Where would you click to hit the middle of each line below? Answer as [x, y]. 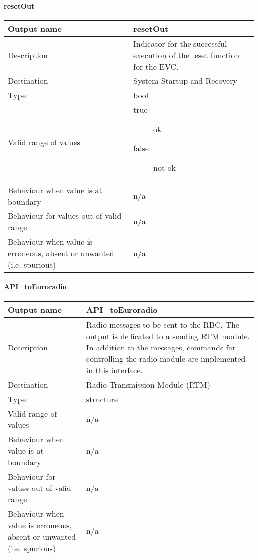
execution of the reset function [187, 55]
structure [102, 399]
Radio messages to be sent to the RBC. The [162, 324]
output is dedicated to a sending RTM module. [168, 336]
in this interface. [114, 370]
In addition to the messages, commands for [161, 347]
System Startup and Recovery [185, 80]
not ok [164, 167]
